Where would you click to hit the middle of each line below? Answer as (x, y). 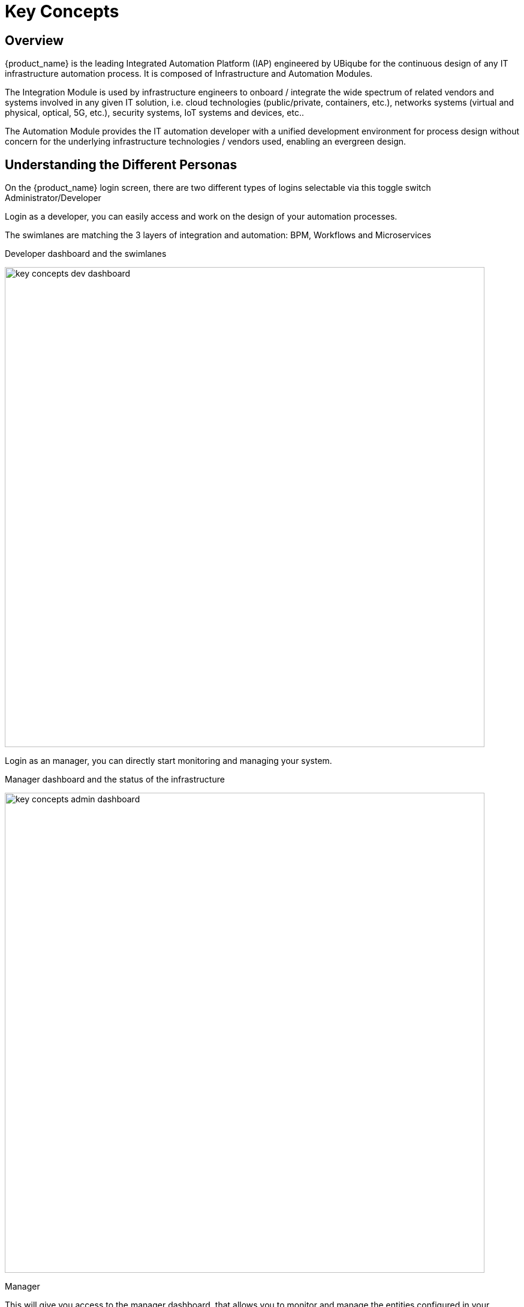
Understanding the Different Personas (121, 164)
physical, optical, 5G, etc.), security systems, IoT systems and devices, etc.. (154, 113)
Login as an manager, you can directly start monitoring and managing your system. (168, 761)
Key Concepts (62, 11)
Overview (34, 40)
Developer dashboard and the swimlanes (86, 254)
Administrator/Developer (53, 198)
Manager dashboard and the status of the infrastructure (115, 780)
